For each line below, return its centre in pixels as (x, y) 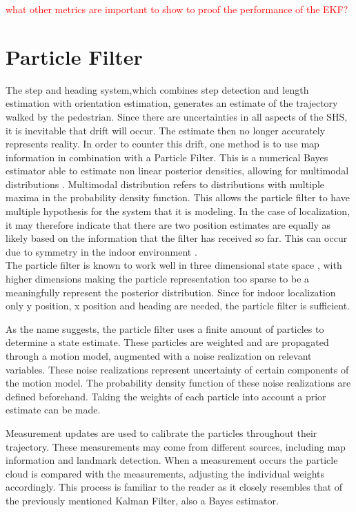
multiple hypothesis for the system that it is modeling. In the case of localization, (178, 211)
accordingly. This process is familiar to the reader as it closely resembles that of (174, 487)
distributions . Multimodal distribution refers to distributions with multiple (165, 184)
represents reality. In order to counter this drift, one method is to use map (162, 144)
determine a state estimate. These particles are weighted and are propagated (167, 342)
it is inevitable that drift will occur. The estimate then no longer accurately (166, 130)
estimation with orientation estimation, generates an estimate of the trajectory (172, 103)
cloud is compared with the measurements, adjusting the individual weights (165, 473)
